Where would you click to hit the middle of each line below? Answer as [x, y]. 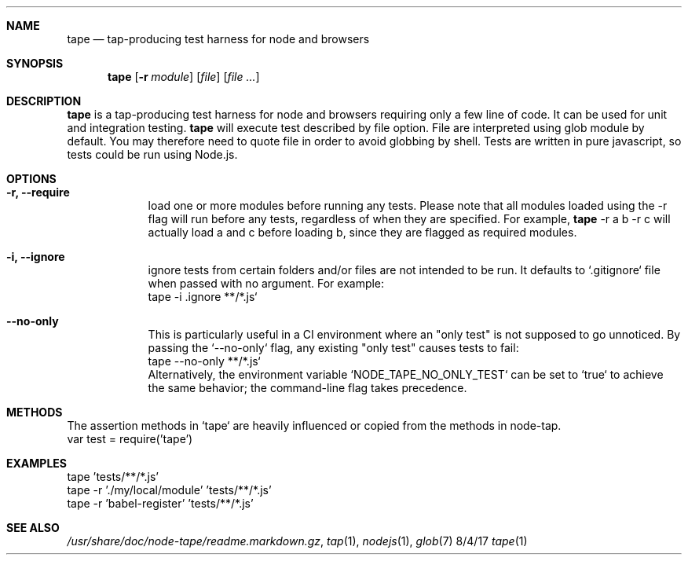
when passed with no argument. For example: [266, 283]
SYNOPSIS [35, 63]
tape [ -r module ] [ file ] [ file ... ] [184, 77]
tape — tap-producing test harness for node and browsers [218, 39]
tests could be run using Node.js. [152, 154]
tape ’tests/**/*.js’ [113, 477]
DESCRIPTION [44, 101]
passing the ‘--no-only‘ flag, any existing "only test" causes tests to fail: [333, 348]
